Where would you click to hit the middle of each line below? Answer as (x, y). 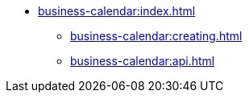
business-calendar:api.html (143, 61)
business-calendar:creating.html (156, 36)
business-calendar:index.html (117, 11)
